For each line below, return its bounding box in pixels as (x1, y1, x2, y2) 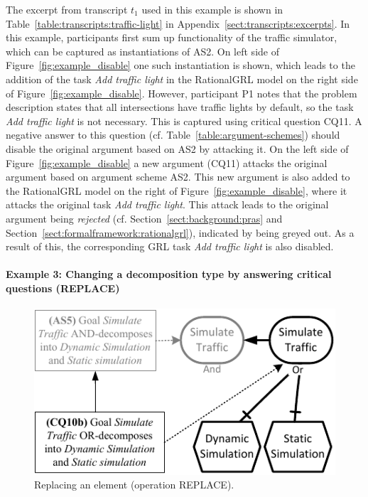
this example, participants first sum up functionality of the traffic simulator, (6, 30, 337, 45)
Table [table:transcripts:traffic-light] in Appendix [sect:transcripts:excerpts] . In (6, 16, 350, 31)
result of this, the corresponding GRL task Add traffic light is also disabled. (6, 239, 334, 254)
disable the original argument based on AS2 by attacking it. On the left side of (6, 141, 349, 156)
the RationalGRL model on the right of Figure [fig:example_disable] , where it (6, 183, 347, 198)
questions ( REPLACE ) (6, 280, 120, 295)
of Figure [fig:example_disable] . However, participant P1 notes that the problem (6, 85, 357, 100)
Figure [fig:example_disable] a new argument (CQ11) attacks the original (6, 155, 328, 170)
